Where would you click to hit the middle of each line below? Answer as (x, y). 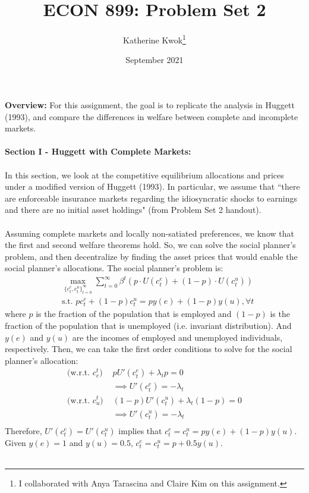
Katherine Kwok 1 (154, 39)
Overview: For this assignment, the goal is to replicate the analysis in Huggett (150, 104)
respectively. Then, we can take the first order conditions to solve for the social (149, 349)
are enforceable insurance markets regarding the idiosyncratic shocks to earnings (151, 198)
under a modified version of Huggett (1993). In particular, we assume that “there (152, 186)
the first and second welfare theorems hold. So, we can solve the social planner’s (150, 245)
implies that (140, 430)
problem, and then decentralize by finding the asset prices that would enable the (151, 256)
